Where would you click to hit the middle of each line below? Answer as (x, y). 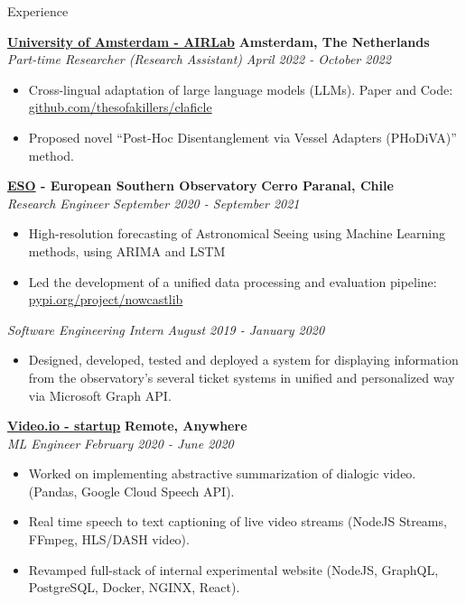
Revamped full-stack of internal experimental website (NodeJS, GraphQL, (233, 569)
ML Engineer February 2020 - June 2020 (121, 443)
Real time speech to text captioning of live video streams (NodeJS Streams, (238, 521)
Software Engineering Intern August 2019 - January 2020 (166, 329)
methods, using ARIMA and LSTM (127, 250)
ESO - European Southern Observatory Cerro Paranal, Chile (200, 186)
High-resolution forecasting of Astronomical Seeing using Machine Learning (237, 233)
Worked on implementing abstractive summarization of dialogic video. (222, 473)
